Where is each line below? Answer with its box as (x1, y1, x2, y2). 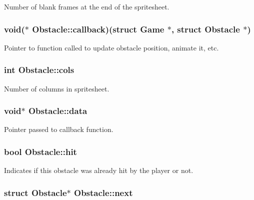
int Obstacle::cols (4, 63, 74, 76)
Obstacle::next (74, 186, 133, 198)
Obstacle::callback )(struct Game (32, 22, 164, 35)
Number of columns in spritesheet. (4, 83, 109, 93)
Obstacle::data (28, 104, 87, 117)
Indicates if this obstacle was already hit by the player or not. (4, 165, 193, 175)
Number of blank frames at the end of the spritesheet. (4, 1, 169, 11)
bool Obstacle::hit (4, 145, 77, 157)
